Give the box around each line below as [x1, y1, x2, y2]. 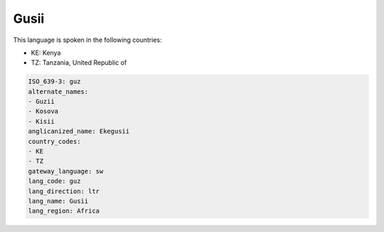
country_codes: [28, 137, 81, 145]
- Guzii [28, 97, 55, 106]
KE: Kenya [31, 48, 61, 57]
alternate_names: [28, 88, 89, 95]
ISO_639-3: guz [28, 78, 81, 85]
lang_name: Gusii [28, 197, 89, 205]
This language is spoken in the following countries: [13, 36, 162, 44]
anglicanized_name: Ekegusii [28, 127, 130, 135]
